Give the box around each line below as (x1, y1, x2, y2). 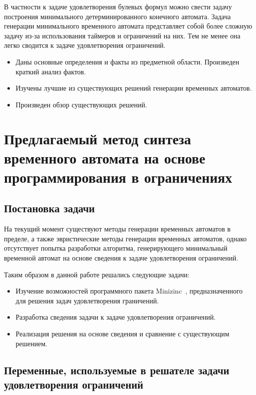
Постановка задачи (4, 200, 95, 216)
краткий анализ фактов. (15, 66, 86, 76)
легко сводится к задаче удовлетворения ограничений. (4, 40, 166, 50)
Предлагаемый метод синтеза (4, 128, 191, 148)
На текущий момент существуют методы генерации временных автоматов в (4, 224, 231, 234)
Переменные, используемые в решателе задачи (4, 362, 229, 377)
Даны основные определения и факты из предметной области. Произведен (15, 56, 239, 66)
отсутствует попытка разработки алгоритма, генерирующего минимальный (4, 243, 227, 253)
